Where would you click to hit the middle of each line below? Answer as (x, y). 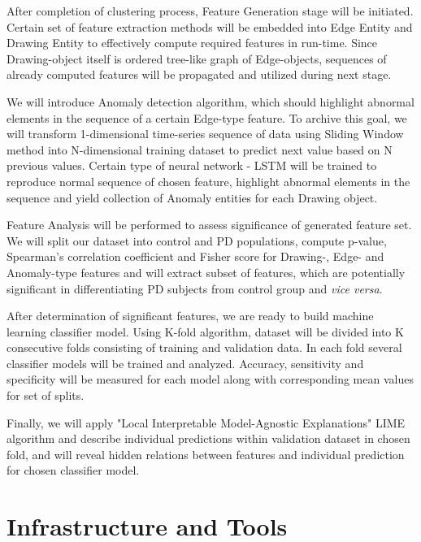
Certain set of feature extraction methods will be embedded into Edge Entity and (210, 26)
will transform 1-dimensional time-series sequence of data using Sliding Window (205, 134)
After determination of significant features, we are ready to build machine (190, 316)
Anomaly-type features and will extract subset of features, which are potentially (206, 272)
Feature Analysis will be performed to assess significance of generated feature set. (209, 225)
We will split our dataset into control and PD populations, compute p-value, (197, 240)
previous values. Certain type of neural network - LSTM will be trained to (192, 165)
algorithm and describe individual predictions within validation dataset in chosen (208, 438)
